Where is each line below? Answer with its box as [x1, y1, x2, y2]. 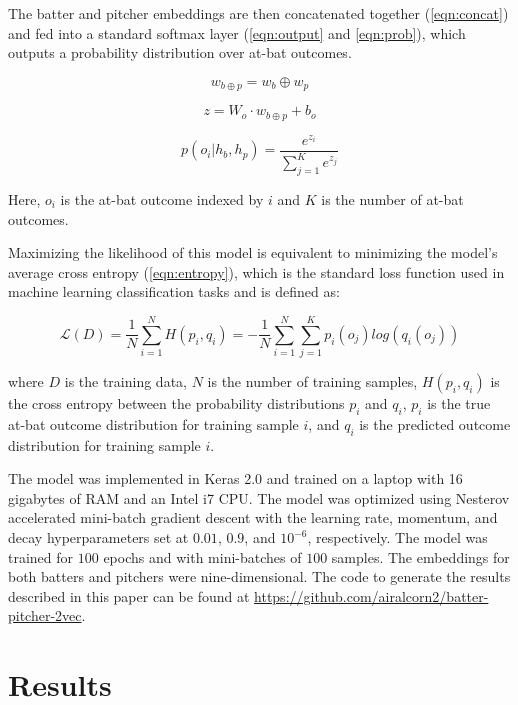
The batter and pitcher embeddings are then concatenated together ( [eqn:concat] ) [8, 3, 509, 23]
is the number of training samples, [207, 371, 418, 392]
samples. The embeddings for [331, 546, 510, 567]
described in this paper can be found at [8, 585, 250, 606]
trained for [8, 546, 74, 567]
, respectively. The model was [307, 527, 488, 548]
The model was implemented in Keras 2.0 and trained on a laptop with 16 [8, 468, 463, 489]
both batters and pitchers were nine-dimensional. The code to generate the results [8, 566, 511, 587]
